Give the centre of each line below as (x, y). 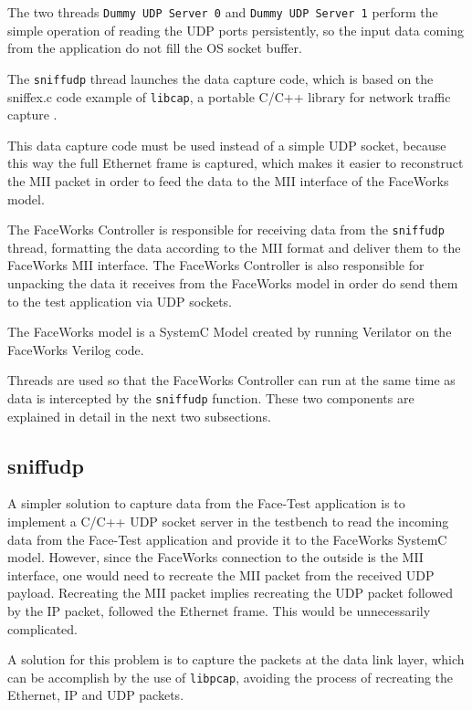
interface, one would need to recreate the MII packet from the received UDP (221, 574)
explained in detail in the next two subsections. (139, 416)
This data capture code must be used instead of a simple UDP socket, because (227, 145)
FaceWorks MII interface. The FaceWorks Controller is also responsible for (216, 265)
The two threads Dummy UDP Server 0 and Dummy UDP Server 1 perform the (223, 12)
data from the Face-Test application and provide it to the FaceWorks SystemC (227, 539)
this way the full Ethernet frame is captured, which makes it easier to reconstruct (236, 163)
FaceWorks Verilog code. (76, 349)
